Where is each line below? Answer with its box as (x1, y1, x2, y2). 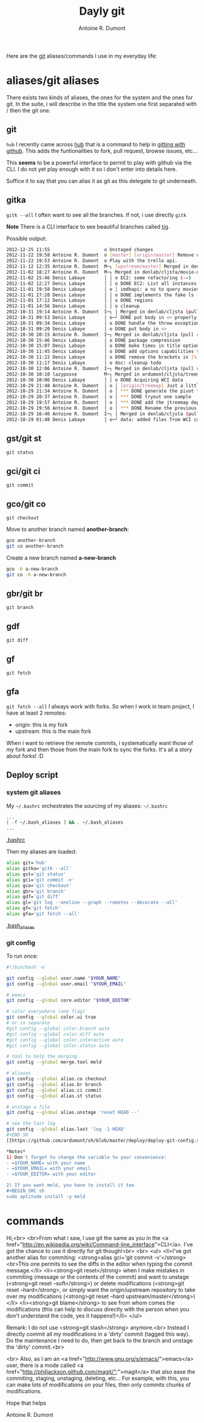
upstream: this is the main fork (15, 727, 92, 735)
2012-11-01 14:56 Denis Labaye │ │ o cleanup (6, 303, 140, 309)
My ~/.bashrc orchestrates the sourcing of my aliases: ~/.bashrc (6, 802, 168, 809)
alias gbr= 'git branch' (6, 888, 67, 894)
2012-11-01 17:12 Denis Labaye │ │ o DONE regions (6, 298, 154, 304)
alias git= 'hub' (6, 860, 47, 866)
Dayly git (79, 4, 125, 18)
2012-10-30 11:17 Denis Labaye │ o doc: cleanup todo (6, 360, 162, 366)
